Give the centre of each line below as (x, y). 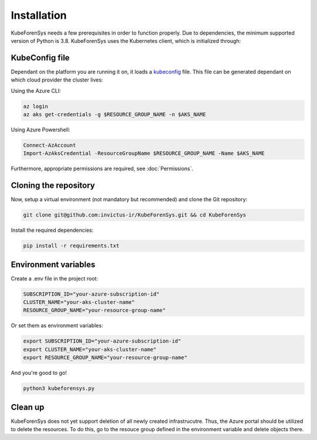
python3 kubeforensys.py (59, 388)
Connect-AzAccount (50, 145)
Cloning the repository (53, 186)
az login (36, 106)
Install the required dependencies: (52, 230)
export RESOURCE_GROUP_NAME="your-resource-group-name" (105, 358)
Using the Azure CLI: (36, 90)
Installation (39, 15)
